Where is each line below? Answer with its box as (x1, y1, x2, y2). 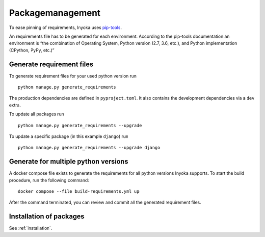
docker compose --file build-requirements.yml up (18, 189, 140, 194)
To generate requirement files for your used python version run (9, 73, 137, 79)
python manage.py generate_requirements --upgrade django (18, 145, 160, 151)
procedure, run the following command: (9, 177, 89, 183)
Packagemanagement (9, 7, 101, 18)
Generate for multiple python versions (9, 158, 129, 166)
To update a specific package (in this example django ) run (9, 133, 129, 139)
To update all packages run (9, 111, 64, 117)
